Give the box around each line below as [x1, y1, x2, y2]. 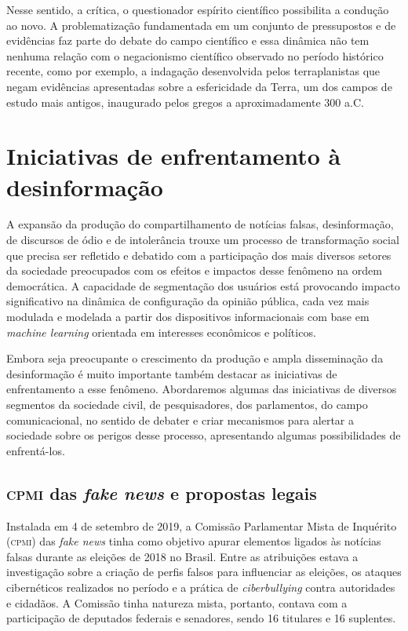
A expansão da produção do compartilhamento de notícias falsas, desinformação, [6, 216, 394, 232]
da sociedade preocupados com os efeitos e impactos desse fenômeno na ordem [6, 262, 382, 279]
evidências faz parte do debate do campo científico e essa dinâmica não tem [6, 32, 370, 49]
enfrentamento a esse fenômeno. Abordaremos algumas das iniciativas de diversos [6, 381, 397, 397]
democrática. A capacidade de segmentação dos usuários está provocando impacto [6, 277, 400, 294]
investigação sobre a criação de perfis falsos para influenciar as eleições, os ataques [6, 564, 402, 580]
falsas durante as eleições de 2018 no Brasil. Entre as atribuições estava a [6, 548, 359, 564]
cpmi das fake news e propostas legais [6, 480, 317, 505]
